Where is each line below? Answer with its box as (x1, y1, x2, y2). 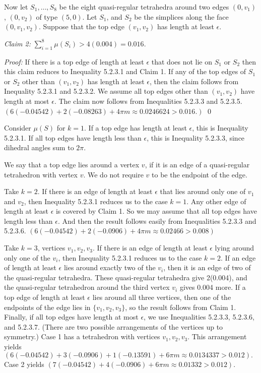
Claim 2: (4, 38, 31, 48)
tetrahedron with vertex (4, 169, 78, 179)
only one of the (4, 252, 50, 263)
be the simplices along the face (134, 11, 229, 22)
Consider (4, 122, 31, 133)
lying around (215, 242, 254, 253)
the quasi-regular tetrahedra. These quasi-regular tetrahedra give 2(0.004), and (4, 272, 247, 282)
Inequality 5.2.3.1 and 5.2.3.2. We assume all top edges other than (4, 86, 208, 96)
